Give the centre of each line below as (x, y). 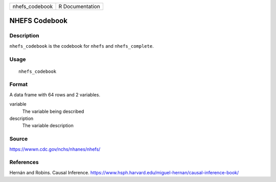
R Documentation (79, 6)
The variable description (48, 126)
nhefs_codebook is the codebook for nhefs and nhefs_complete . (82, 46)
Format (19, 85)
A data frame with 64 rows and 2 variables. (55, 94)
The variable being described (53, 111)
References (24, 163)
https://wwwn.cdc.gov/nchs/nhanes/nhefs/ (55, 149)
